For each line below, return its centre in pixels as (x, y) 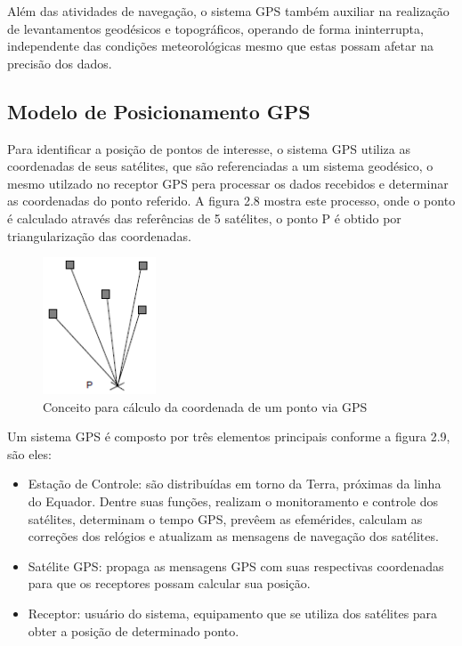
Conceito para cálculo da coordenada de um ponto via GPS (205, 406)
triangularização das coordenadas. (99, 235)
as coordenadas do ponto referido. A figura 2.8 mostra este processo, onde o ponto (231, 201)
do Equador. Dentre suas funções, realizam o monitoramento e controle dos (233, 501)
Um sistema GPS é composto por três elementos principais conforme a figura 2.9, (229, 436)
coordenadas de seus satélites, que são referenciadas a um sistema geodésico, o (220, 166)
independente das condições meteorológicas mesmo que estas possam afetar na (220, 46)
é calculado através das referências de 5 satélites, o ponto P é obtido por (204, 218)
